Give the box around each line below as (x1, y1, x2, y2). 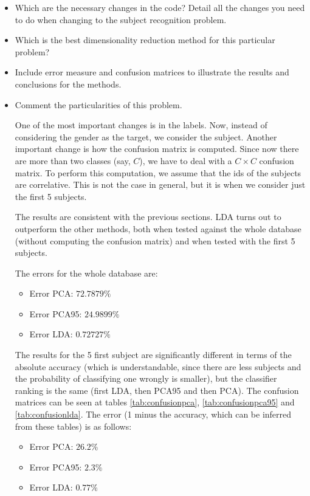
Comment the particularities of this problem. (15, 98, 182, 111)
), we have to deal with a (139, 154, 232, 167)
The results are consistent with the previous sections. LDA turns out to (15, 210, 281, 223)
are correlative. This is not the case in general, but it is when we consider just (15, 178, 306, 191)
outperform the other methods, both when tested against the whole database (15, 222, 301, 235)
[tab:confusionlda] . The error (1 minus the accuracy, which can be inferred (15, 408, 292, 421)
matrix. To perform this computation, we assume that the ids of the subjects (15, 166, 301, 179)
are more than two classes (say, (15, 154, 131, 167)
